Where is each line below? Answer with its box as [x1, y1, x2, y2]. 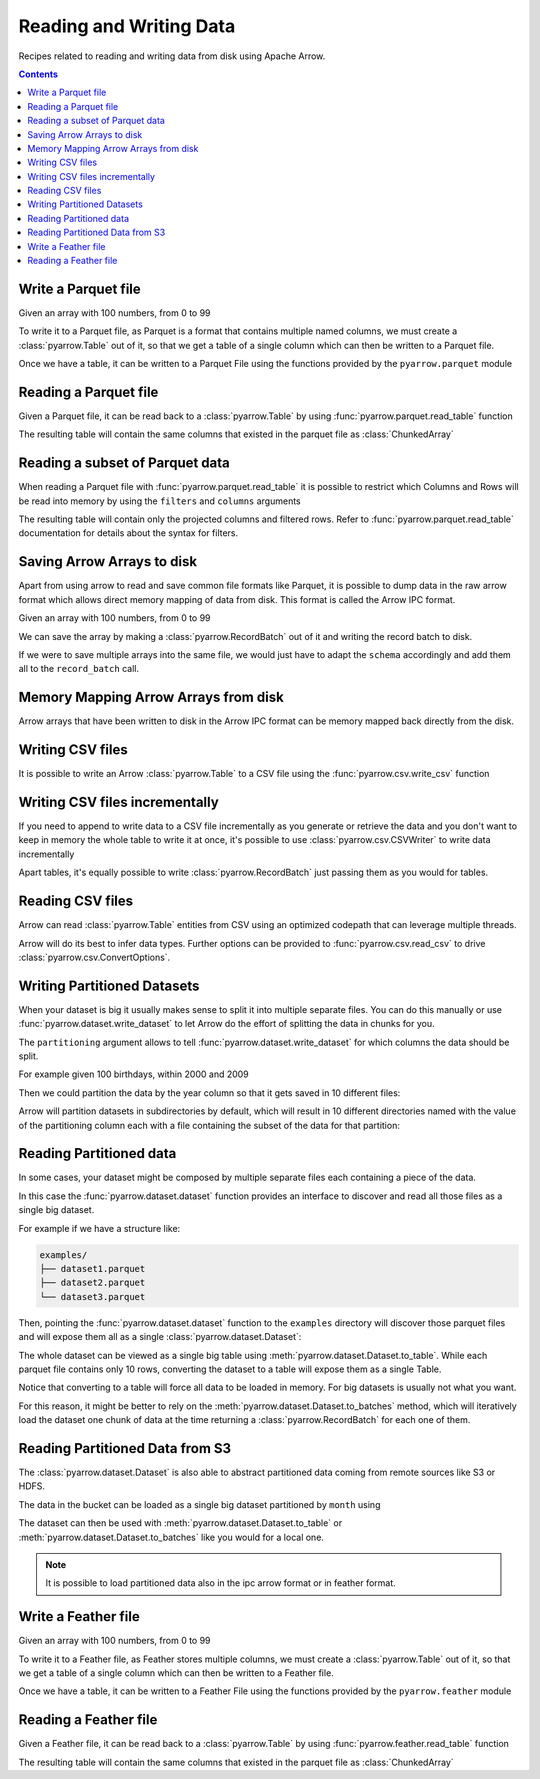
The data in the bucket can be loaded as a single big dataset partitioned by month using [18, 1498, 381, 1510]
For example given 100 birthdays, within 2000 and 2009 [18, 1068, 249, 1080]
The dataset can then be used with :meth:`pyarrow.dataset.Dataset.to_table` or [18, 1517, 343, 1529]
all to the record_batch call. [18, 663, 140, 675]
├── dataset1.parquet [39, 1263, 146, 1274]
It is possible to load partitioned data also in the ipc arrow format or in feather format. [45, 1577, 397, 1589]
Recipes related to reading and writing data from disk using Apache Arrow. [18, 50, 326, 62]
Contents [18, 68, 59, 80]
